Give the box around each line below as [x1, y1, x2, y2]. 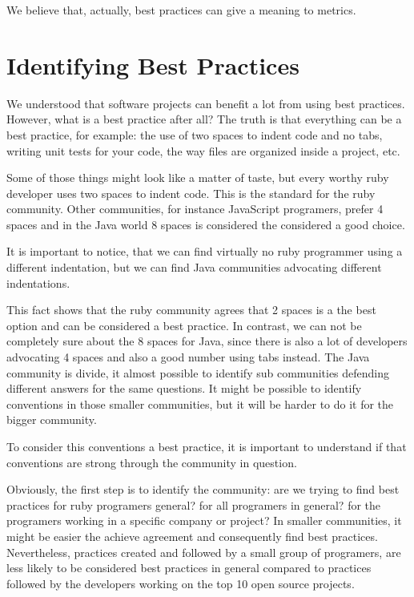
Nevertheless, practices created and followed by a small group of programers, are [6, 543, 401, 560]
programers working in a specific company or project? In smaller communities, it [6, 512, 402, 529]
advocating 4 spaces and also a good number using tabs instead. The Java [6, 349, 370, 365]
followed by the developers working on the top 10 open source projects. [6, 575, 355, 591]
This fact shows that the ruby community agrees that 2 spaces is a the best [6, 301, 376, 318]
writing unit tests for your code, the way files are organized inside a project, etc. [6, 142, 400, 159]
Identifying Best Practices [6, 48, 299, 81]
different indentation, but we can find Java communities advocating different [6, 259, 382, 276]
